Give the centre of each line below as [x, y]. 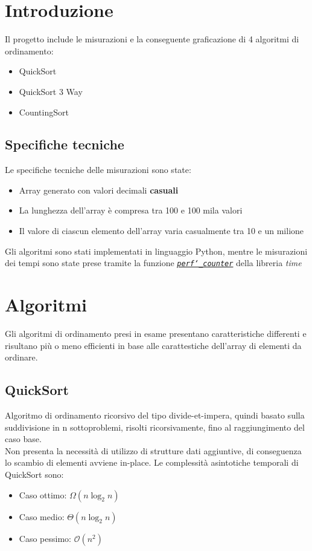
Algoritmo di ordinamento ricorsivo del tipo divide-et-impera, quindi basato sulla [155, 415]
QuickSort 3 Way [51, 91]
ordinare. [21, 357]
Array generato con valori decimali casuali [99, 190]
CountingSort [44, 112]
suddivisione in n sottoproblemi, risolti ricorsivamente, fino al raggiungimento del [155, 427]
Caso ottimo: [43, 494]
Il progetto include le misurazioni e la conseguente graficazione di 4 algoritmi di [152, 39]
